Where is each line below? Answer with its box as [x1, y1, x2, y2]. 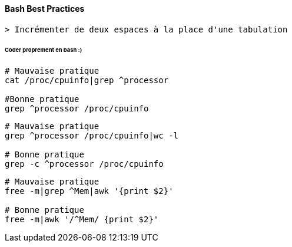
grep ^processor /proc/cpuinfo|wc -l [5, 131, 179, 141]
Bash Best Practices [5, 4, 85, 14]
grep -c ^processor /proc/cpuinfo [5, 159, 164, 169]
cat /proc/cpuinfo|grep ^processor [5, 75, 169, 85]
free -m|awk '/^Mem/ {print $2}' [5, 215, 159, 225]
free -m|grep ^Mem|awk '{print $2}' [5, 186, 174, 196]
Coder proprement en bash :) [5, 47, 82, 54]
